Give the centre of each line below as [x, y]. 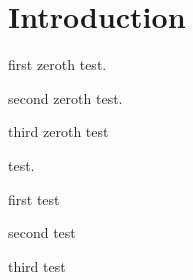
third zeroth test [58, 131]
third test [37, 265]
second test [42, 232]
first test [34, 198]
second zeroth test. [65, 97]
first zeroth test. [57, 64]
